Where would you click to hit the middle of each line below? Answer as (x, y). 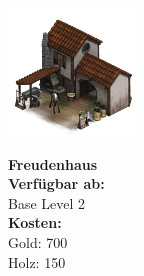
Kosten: (35, 222)
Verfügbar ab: (56, 183)
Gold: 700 (38, 241)
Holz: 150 (37, 261)
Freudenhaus (53, 163)
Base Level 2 (47, 202)
